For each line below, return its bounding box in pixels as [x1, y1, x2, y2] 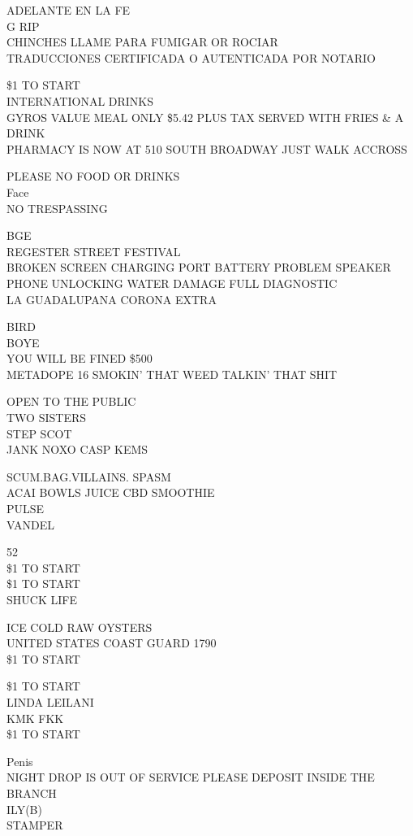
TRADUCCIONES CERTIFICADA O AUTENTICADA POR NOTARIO [6, 49, 376, 66]
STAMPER [6, 816, 63, 834]
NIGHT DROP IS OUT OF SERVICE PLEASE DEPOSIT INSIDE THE [6, 769, 375, 786]
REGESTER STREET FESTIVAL [6, 242, 181, 259]
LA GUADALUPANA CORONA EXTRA [6, 290, 217, 307]
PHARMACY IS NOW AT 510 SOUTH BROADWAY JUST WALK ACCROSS [6, 140, 407, 157]
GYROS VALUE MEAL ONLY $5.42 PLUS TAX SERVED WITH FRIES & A [6, 108, 404, 125]
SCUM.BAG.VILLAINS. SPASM [6, 468, 171, 485]
